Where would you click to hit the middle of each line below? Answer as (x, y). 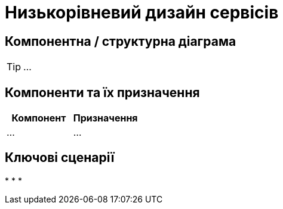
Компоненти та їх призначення (102, 92)
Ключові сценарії (60, 158)
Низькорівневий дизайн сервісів (142, 13)
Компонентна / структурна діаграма (121, 41)
